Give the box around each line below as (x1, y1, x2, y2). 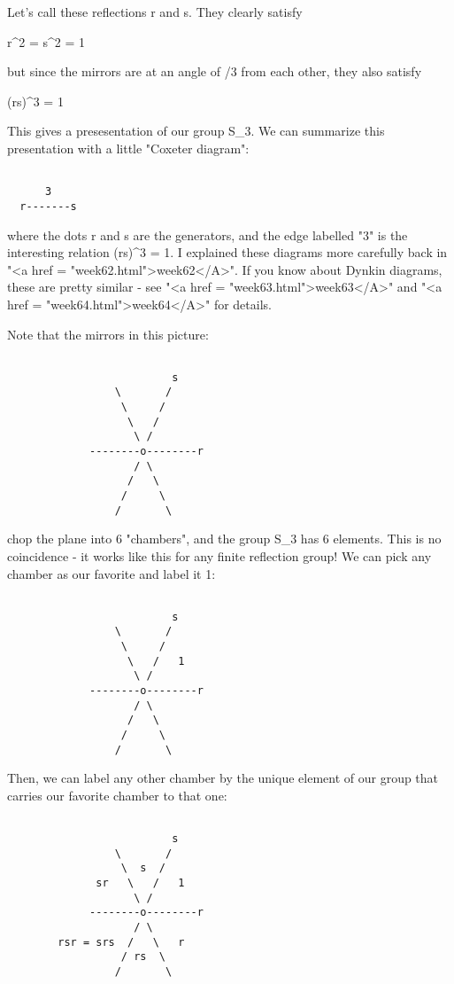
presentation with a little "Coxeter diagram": (7, 138, 250, 157)
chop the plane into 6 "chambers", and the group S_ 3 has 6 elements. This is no (7, 529, 442, 548)
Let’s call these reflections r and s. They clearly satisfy (7, 3, 303, 20)
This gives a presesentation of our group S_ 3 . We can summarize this (7, 121, 385, 140)
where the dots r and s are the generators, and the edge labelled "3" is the (7, 225, 408, 244)
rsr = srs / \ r (58, 935, 185, 949)
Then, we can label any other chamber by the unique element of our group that (7, 769, 439, 787)
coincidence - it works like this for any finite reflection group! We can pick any (7, 546, 432, 565)
